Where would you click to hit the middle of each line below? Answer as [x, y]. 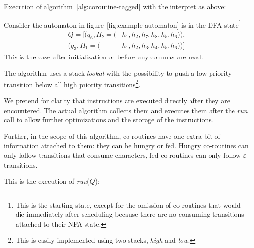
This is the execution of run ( [47, 181]
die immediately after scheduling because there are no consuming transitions [130, 214]
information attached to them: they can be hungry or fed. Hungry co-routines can [126, 145]
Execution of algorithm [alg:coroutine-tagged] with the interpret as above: [115, 6]
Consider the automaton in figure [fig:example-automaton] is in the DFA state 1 [123, 24]
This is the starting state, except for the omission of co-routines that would [128, 204]
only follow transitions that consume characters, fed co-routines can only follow [123, 155]
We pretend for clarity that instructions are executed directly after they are [117, 100]
